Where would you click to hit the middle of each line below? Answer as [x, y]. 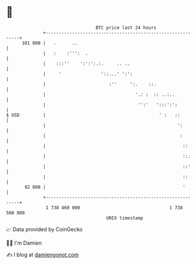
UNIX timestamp [125, 218]
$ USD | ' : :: [93, 115]
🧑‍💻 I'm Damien [24, 243]
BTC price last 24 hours [126, 28]
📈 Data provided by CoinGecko [44, 229]
